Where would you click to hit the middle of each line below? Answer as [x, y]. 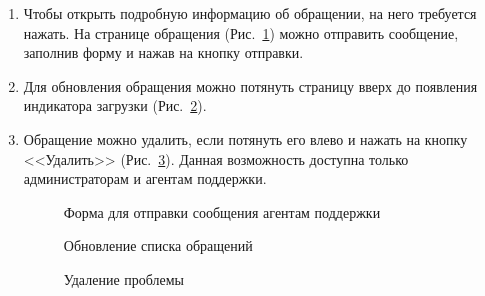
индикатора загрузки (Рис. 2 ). [115, 105]
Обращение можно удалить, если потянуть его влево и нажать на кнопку [245, 138]
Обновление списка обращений [158, 245]
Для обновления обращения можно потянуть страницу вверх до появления [250, 85]
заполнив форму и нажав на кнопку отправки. [163, 52]
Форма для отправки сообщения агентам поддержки [222, 211]
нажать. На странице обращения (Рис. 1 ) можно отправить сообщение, [241, 32]
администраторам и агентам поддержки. [145, 178]
